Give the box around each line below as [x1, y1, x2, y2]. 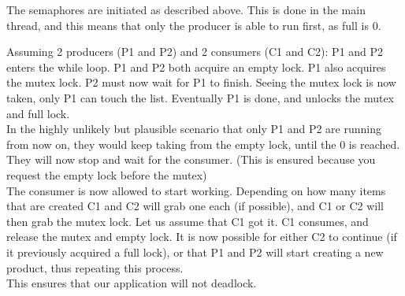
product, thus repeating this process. [6, 259, 184, 276]
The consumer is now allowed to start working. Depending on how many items [6, 182, 386, 198]
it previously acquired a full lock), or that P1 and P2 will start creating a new [6, 243, 384, 260]
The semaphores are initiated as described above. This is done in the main [6, 2, 366, 17]
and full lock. [6, 105, 70, 121]
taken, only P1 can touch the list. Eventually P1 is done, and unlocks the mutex [6, 89, 395, 105]
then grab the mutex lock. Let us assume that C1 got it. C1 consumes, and [6, 213, 369, 229]
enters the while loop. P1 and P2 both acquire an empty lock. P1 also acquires [6, 58, 386, 75]
